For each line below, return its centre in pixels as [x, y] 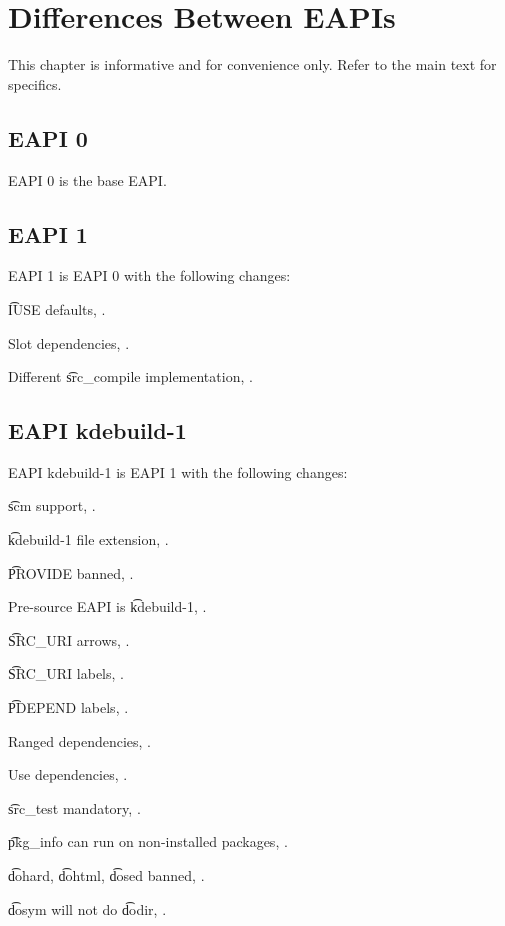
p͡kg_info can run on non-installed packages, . [148, 841]
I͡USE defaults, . [57, 308]
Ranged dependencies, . [79, 740]
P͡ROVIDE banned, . [71, 572]
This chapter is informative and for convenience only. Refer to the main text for [252, 64]
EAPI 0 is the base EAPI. [87, 179]
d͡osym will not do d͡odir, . [87, 908]
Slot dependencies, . [69, 342]
